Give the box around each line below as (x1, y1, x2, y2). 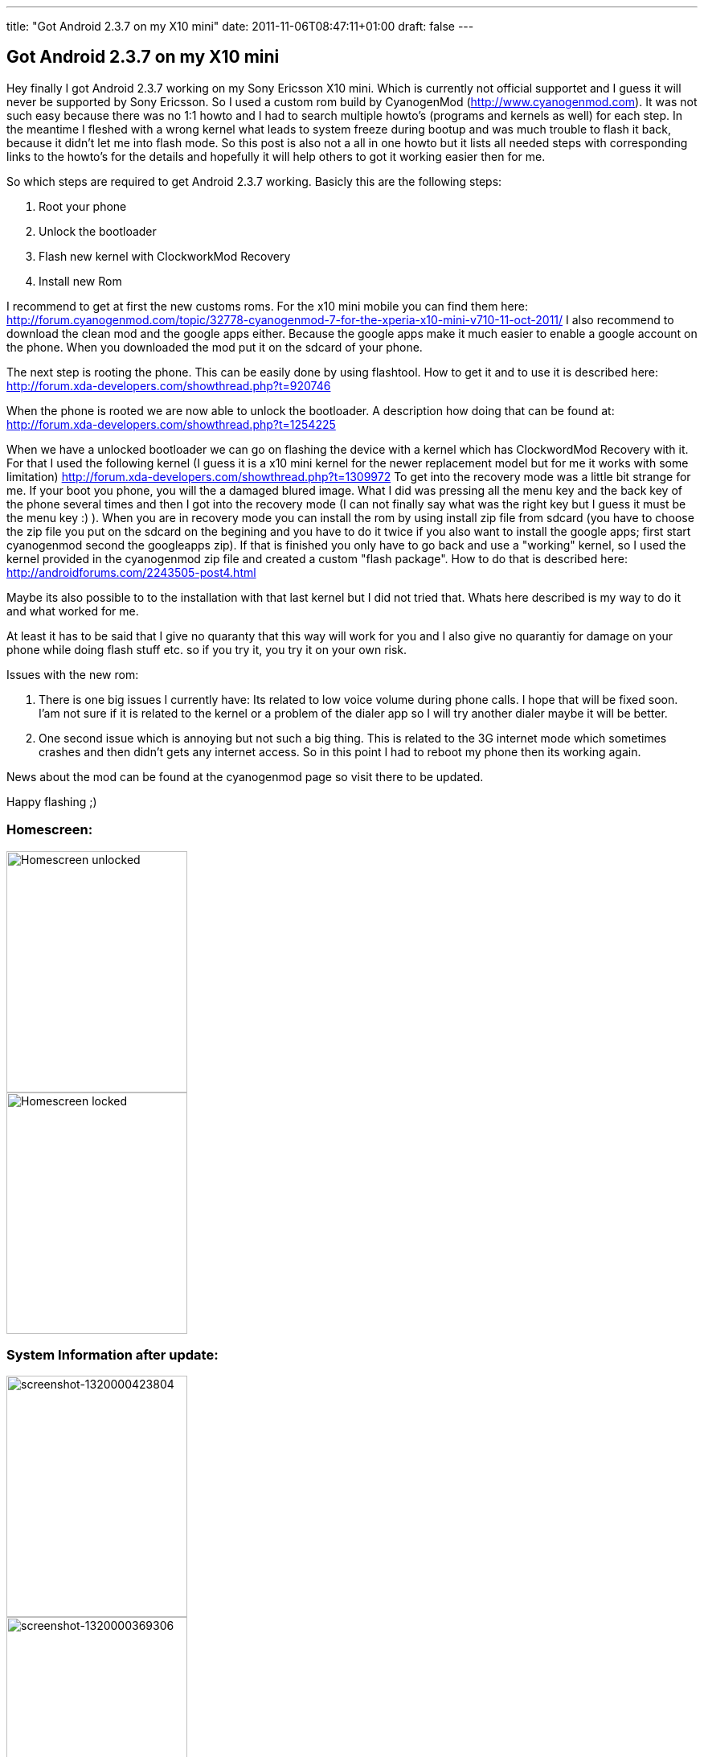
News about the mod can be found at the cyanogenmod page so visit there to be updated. (6, 769, 484, 784)
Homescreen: (6, 821, 93, 838)
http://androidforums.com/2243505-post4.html (6, 565, 256, 579)
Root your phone (39, 199, 127, 213)
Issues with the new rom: (6, 667, 139, 681)
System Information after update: (6, 1346, 219, 1363)
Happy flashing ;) (6, 794, 97, 809)
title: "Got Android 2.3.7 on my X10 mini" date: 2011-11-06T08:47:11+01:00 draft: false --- (6, 19, 474, 33)
